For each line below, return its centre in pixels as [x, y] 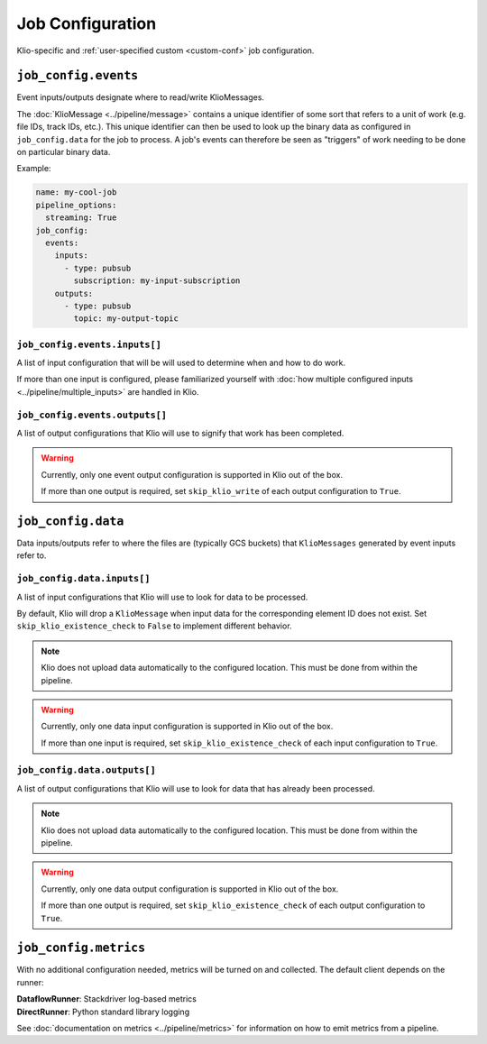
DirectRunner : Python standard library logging [103, 1012]
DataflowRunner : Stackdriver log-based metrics [107, 999]
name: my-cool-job [76, 192]
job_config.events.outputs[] [92, 415]
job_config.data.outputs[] [87, 770]
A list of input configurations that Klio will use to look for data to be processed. [162, 597]
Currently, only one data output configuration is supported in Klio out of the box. [190, 889]
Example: [34, 169]
